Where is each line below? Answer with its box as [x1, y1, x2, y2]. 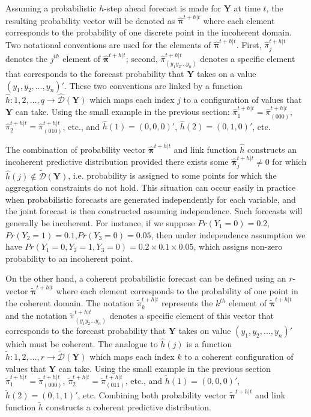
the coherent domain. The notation [5, 297, 134, 309]
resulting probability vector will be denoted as [5, 14, 175, 26]
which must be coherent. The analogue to [5, 338, 158, 350]
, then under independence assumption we [151, 228, 306, 241]
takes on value [178, 324, 231, 336]
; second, [125, 52, 158, 64]
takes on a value [197, 67, 256, 79]
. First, [236, 38, 262, 51]
